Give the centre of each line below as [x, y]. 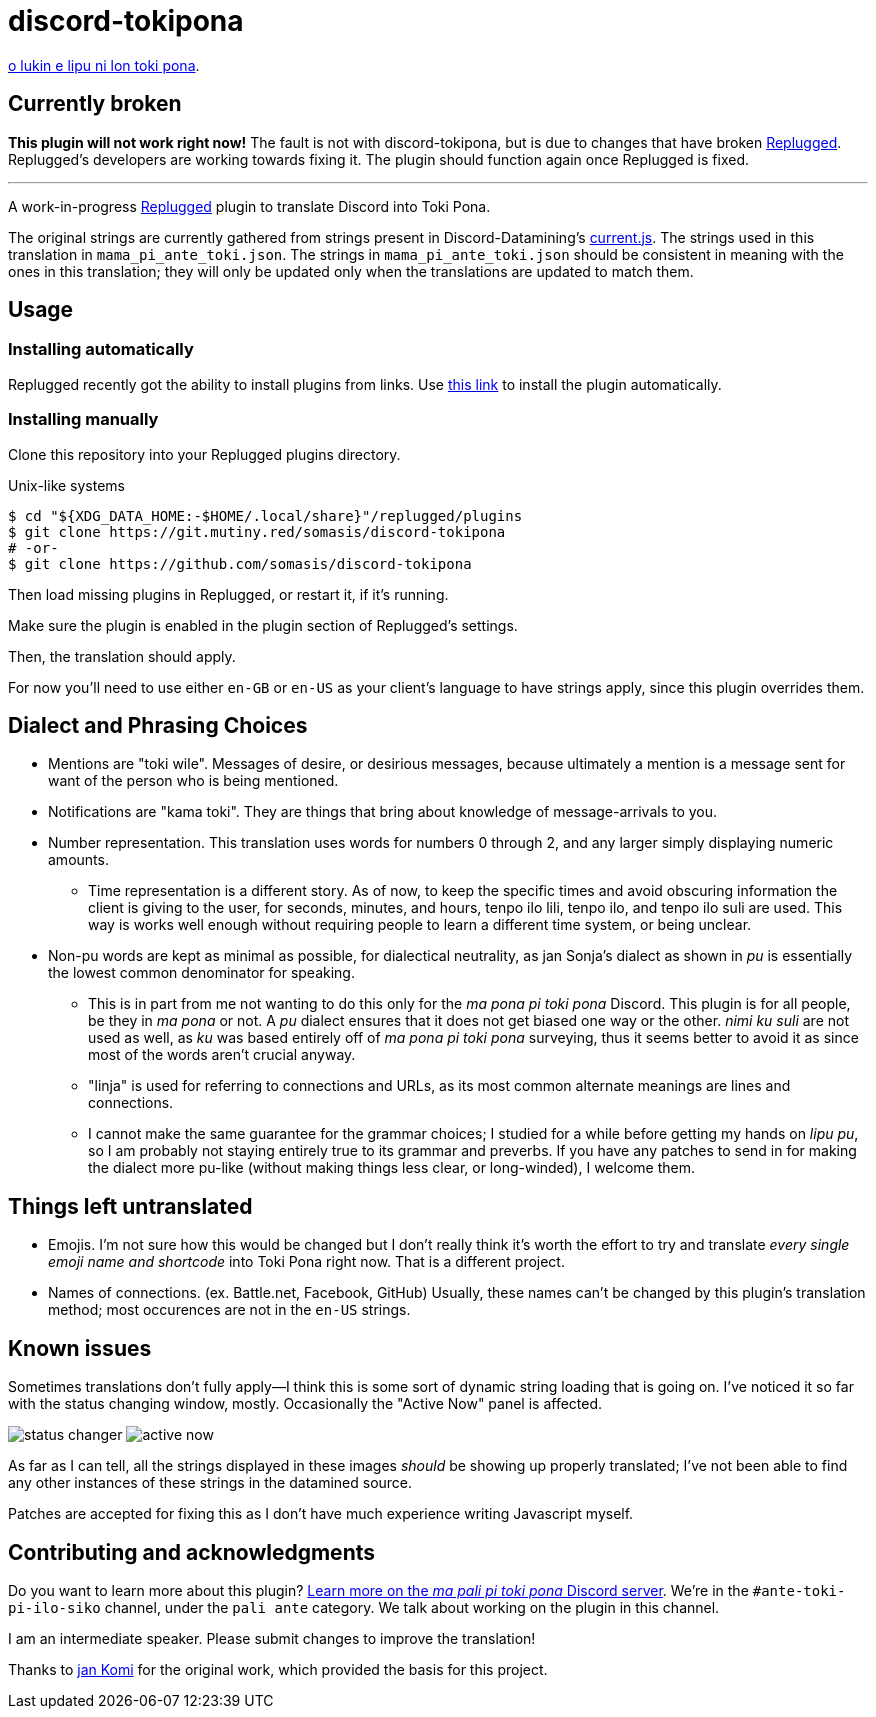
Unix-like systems [67, 485]
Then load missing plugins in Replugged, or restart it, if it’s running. [228, 594]
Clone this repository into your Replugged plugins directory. [204, 454]
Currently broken [95, 104]
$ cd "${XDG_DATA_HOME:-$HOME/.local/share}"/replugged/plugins [265, 515]
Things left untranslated [130, 1206]
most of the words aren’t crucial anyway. [222, 1055]
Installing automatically [101, 349]
